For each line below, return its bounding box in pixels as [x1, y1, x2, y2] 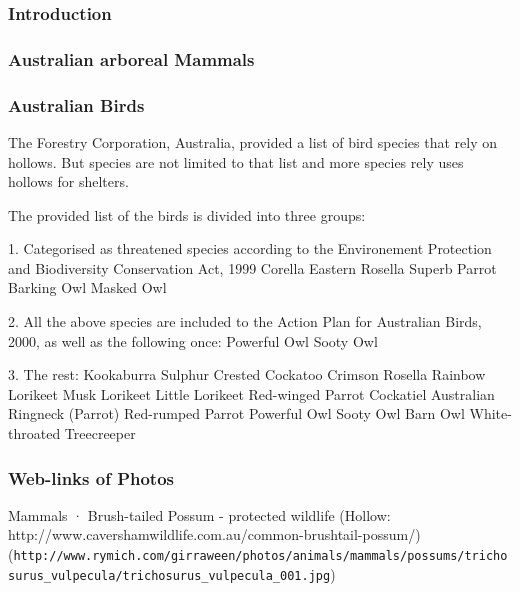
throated [8, 423, 61, 444]
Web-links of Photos [8, 465, 175, 490]
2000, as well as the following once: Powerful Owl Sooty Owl [8, 330, 378, 351]
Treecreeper [64, 423, 136, 444]
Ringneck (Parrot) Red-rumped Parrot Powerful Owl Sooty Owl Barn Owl [8, 403, 465, 424]
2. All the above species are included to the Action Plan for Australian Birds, [8, 311, 482, 332]
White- [469, 403, 512, 424]
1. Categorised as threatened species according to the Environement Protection [8, 238, 492, 259]
